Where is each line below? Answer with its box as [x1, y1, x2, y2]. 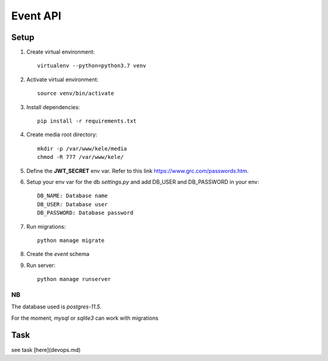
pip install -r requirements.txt [37, 118, 137, 124]
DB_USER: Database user [37, 201, 108, 207]
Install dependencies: [26, 103, 80, 110]
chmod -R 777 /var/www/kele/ [37, 154, 124, 161]
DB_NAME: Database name [37, 192, 108, 200]
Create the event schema [26, 251, 90, 258]
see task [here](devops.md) [11, 346, 81, 353]
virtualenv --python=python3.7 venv [37, 62, 146, 69]
